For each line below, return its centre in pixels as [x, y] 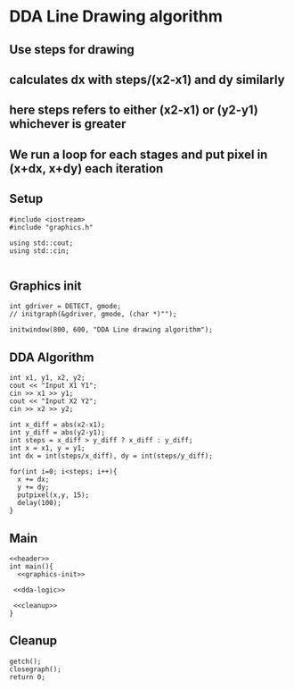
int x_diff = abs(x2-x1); [57, 425]
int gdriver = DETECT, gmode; [65, 307]
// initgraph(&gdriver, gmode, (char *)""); [93, 315]
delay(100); [40, 503]
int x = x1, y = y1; [48, 449]
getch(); [25, 661]
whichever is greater [68, 124]
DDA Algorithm [52, 357]
